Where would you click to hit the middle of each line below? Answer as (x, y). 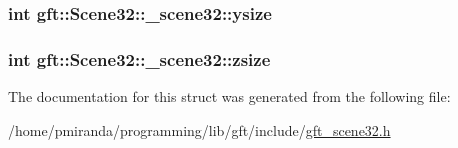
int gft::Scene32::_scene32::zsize (139, 58)
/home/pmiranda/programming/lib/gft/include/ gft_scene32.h (199, 129)
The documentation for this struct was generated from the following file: (229, 96)
